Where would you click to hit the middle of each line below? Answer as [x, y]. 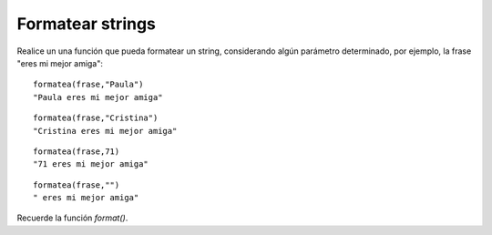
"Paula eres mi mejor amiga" [98, 97]
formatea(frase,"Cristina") [96, 118]
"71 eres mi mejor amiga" [91, 164]
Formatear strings [87, 24]
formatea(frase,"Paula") [88, 85]
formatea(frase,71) [77, 151]
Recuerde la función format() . [72, 218]
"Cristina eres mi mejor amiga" [105, 131]
